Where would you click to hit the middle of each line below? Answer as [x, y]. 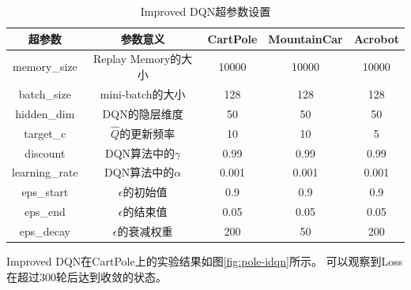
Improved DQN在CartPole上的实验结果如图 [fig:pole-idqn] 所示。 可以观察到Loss [205, 261]
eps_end [45, 212]
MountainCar [305, 38]
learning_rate [45, 172]
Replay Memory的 [137, 59]
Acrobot [376, 38]
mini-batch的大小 [143, 93]
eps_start [45, 192]
